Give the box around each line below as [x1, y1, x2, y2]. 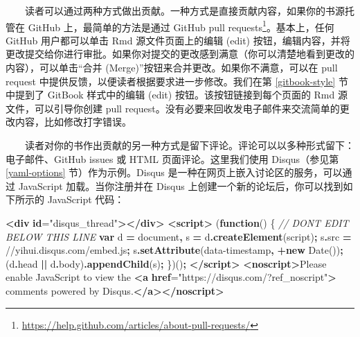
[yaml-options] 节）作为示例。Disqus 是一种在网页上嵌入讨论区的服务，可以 [6, 165, 343, 180]
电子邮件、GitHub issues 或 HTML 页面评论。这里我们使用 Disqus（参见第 [6, 151, 339, 166]
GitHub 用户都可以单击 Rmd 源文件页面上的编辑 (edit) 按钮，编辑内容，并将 [6, 33, 350, 47]
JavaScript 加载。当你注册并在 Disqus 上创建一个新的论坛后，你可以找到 [18, 178, 343, 193]
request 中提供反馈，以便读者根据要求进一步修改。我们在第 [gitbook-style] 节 [6, 74, 348, 88]
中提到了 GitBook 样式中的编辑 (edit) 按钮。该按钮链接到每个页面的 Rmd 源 [6, 87, 348, 102]
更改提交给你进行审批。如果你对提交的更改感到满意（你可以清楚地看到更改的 [6, 46, 354, 61]
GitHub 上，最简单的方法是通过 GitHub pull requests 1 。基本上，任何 [28, 17, 334, 34]
